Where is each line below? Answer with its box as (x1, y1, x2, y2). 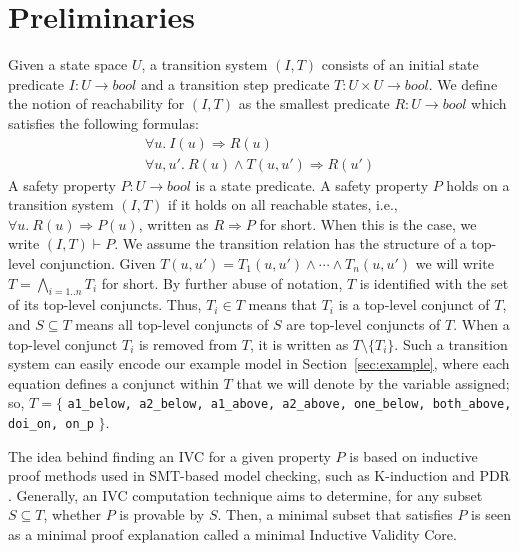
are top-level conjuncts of (286, 313, 441, 334)
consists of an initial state (321, 54, 479, 75)
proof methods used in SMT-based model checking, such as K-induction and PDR (8, 465, 510, 486)
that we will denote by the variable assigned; (236, 372, 510, 393)
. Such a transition (394, 333, 508, 354)
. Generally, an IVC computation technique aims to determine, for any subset (8, 484, 483, 505)
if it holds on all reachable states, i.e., (168, 194, 398, 215)
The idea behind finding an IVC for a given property (8, 445, 331, 466)
